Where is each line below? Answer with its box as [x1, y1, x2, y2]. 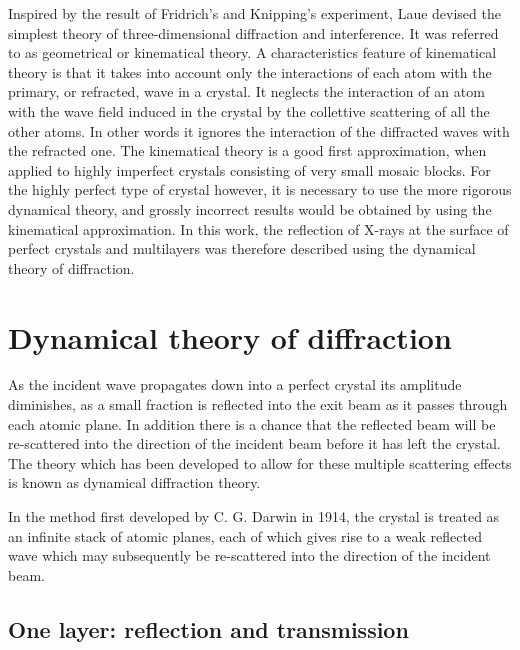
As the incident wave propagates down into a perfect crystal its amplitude [8, 374, 462, 395]
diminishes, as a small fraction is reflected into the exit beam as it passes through [8, 394, 508, 415]
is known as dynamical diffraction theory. [8, 472, 261, 493]
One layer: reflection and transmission [8, 613, 409, 644]
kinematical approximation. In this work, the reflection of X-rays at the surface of [8, 218, 509, 239]
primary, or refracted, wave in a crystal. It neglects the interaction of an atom [8, 81, 485, 102]
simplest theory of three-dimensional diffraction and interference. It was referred [8, 22, 499, 43]
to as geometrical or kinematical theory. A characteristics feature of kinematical [8, 42, 497, 63]
